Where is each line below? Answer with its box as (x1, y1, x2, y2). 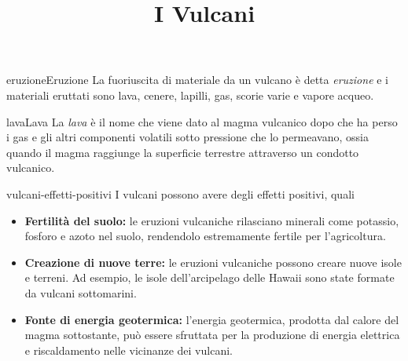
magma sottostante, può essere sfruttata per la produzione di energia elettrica (24, 326, 400, 343)
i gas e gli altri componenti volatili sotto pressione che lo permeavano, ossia (6, 129, 369, 145)
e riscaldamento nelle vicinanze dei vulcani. (24, 341, 233, 358)
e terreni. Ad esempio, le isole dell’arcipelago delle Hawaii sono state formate (24, 269, 395, 286)
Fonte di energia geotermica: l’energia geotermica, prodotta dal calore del (24, 311, 399, 327)
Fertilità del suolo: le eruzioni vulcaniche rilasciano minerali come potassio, (24, 212, 399, 228)
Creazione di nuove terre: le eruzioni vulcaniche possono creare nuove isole (24, 253, 402, 270)
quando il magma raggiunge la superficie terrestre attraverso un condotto (6, 144, 359, 160)
